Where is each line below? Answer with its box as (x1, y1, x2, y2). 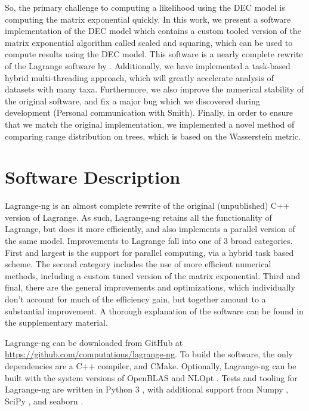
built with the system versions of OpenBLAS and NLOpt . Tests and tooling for (5, 371, 298, 384)
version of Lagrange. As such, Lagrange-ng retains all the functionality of (5, 211, 272, 223)
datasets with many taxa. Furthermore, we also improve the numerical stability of (5, 83, 304, 95)
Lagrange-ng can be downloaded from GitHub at (5, 336, 183, 348)
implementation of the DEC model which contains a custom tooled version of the (5, 24, 301, 37)
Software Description (5, 165, 181, 189)
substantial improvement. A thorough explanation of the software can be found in (5, 304, 304, 317)
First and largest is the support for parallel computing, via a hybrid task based (5, 246, 294, 258)
